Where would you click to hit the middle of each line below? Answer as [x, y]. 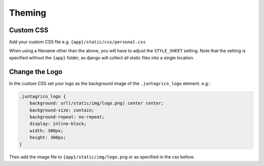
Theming [28, 13]
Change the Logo [36, 72]
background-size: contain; [62, 110]
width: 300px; [46, 130]
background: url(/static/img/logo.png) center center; [97, 103]
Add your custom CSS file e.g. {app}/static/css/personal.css [77, 42]
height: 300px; [48, 138]
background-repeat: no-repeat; [67, 117]
